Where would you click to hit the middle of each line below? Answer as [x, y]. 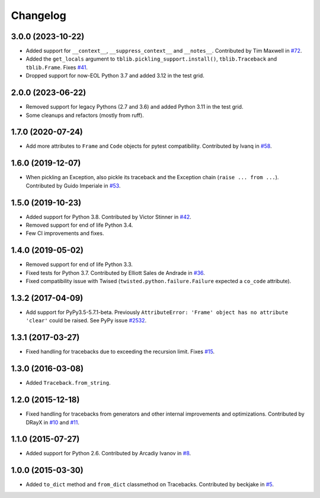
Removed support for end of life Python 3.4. [79, 225]
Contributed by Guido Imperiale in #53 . [73, 185]
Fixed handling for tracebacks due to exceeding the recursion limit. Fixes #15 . [120, 352]
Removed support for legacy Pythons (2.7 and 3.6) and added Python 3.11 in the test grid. [135, 107]
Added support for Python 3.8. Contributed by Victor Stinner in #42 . [109, 217]
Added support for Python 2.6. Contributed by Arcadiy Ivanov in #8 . [108, 453]
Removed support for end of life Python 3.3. [79, 265]
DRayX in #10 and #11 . [52, 422]
